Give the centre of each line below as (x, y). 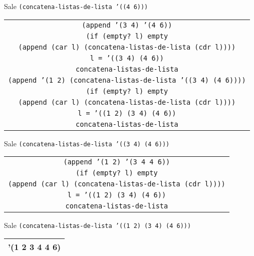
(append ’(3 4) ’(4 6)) (127, 25)
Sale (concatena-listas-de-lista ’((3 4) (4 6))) (87, 143)
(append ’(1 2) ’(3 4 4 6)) (117, 162)
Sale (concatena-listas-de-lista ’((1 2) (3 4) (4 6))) (98, 225)
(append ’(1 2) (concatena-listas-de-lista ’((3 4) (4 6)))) (127, 80)
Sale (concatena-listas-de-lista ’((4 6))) (76, 6)
